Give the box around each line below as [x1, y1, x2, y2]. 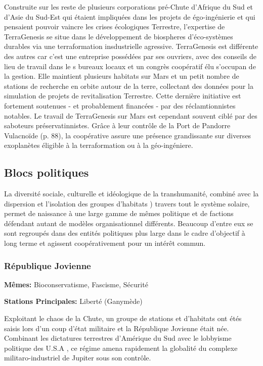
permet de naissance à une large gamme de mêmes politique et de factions [4, 208, 234, 219]
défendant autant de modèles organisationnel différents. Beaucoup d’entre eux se [4, 218, 253, 228]
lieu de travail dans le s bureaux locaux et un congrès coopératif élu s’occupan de [4, 61, 256, 71]
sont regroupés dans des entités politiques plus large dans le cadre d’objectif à [4, 228, 245, 238]
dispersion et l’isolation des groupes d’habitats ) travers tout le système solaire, [4, 198, 250, 208]
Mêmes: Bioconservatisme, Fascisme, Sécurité [4, 279, 148, 289]
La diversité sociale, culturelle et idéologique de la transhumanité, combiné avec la [4, 188, 259, 199]
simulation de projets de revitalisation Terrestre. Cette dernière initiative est [4, 90, 241, 101]
